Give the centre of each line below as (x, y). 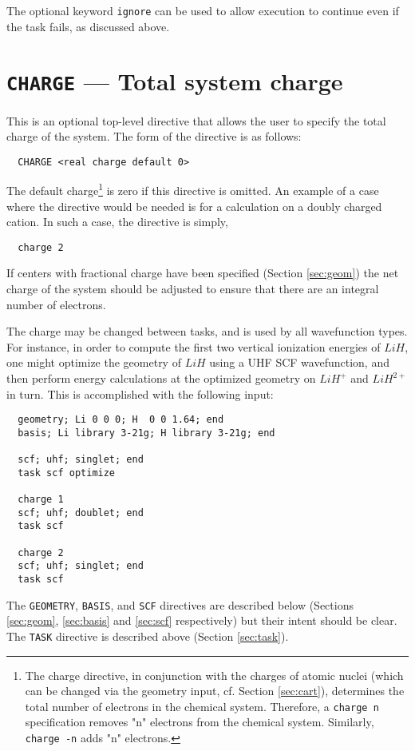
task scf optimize (67, 473)
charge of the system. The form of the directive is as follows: (154, 136)
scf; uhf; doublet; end (81, 513)
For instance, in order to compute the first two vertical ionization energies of (194, 346)
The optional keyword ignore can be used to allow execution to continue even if (203, 10)
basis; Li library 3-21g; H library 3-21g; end (146, 433)
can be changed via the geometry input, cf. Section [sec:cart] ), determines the (215, 691)
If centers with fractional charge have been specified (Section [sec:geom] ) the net (203, 273)
